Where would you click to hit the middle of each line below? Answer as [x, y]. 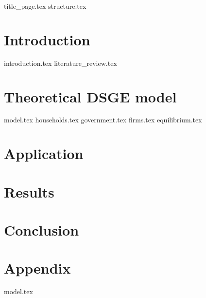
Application [44, 153]
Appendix [37, 268]
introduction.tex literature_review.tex [60, 63]
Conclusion [42, 229]
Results [29, 191]
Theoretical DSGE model [90, 96]
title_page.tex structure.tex [45, 6]
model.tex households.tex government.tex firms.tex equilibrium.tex [103, 120]
